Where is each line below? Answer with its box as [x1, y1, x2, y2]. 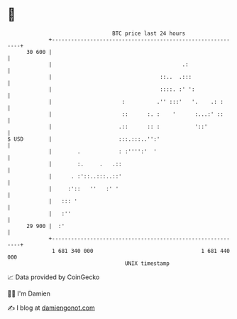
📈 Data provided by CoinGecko [7, 273, 100, 281]
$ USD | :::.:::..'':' [7, 135, 160, 143]
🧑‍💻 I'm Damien [7, 289, 51, 298]
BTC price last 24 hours [112, 30, 186, 37]
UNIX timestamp [124, 259, 170, 267]
